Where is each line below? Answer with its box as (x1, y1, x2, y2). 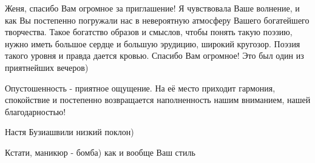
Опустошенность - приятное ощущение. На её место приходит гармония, (5, 81, 276, 94)
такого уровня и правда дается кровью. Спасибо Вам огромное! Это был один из (5, 49, 304, 62)
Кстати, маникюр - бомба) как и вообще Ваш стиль (5, 145, 195, 158)
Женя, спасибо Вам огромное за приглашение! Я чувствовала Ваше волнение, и (5, 2, 300, 14)
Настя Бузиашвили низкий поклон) (5, 125, 134, 138)
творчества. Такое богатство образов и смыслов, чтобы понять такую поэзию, (5, 25, 293, 38)
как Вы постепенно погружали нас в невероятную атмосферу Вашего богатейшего (5, 13, 310, 26)
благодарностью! (5, 105, 66, 118)
